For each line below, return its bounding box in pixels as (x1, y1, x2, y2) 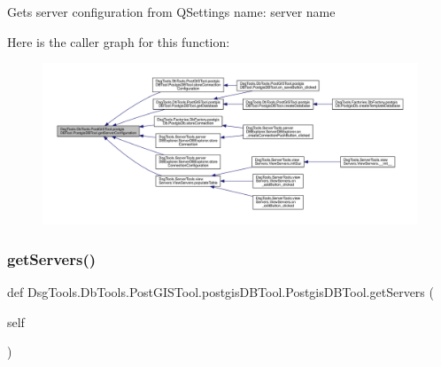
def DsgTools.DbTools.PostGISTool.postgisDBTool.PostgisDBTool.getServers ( (7, 283, 434, 301)
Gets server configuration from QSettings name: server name (7, 3, 336, 20)
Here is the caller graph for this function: (7, 32, 230, 51)
